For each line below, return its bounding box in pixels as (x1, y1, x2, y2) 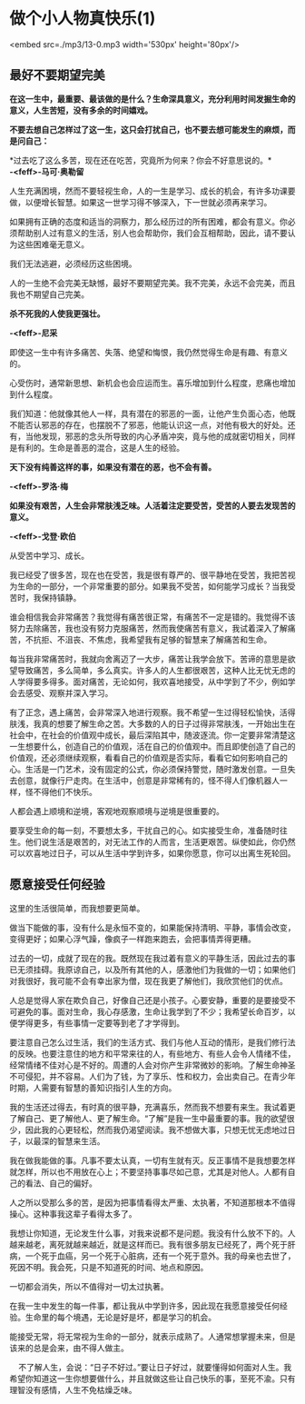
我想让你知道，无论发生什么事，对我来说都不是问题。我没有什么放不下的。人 (9, 1228, 296, 1239)
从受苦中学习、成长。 (9, 550, 89, 561)
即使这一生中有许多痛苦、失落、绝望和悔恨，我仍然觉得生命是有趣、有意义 (9, 346, 288, 357)
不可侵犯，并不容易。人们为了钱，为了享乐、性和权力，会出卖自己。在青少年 (9, 1070, 296, 1081)
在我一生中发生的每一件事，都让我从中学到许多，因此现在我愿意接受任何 (9, 1300, 280, 1311)
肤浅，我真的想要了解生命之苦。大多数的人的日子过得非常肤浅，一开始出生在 (9, 718, 296, 729)
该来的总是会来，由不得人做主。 (9, 1342, 129, 1353)
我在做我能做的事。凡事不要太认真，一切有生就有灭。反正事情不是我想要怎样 (9, 1155, 296, 1166)
